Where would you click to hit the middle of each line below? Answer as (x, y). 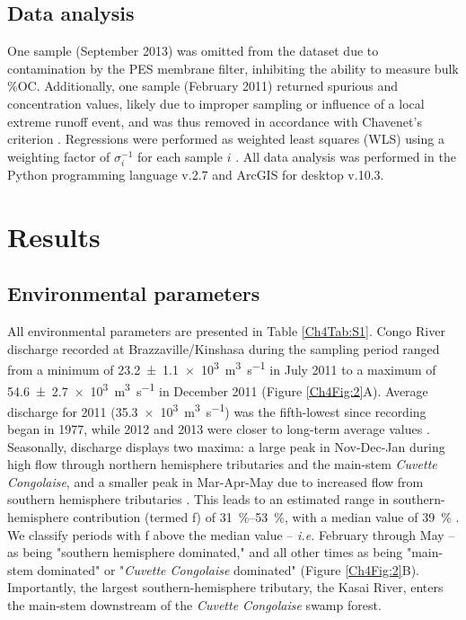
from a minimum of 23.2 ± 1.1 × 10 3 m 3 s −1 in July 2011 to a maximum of (222, 368)
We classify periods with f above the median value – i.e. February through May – (231, 534)
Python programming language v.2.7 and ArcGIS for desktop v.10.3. (196, 174)
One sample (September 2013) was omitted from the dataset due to (193, 51)
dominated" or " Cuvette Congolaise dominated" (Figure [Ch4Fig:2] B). (228, 569)
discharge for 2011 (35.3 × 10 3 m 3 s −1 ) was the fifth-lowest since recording (217, 410)
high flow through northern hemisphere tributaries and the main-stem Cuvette (222, 464)
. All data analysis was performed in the (346, 156)
